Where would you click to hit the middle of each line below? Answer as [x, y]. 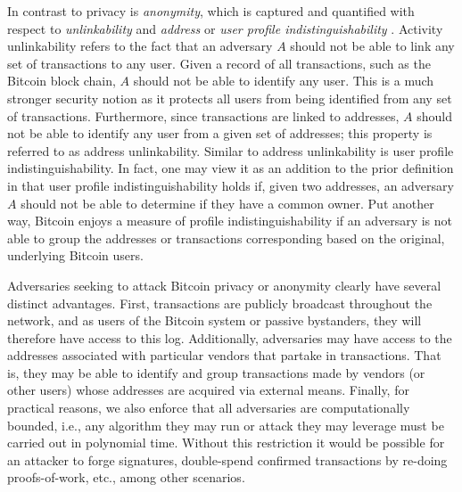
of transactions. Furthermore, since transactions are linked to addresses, [203, 115]
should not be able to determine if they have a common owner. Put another [227, 203]
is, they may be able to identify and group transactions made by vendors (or [216, 372]
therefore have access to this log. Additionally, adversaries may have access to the [230, 337]
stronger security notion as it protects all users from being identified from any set [230, 98]
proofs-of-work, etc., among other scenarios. [126, 477]
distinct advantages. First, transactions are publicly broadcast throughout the [220, 303]
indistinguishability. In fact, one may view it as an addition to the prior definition [231, 168]
